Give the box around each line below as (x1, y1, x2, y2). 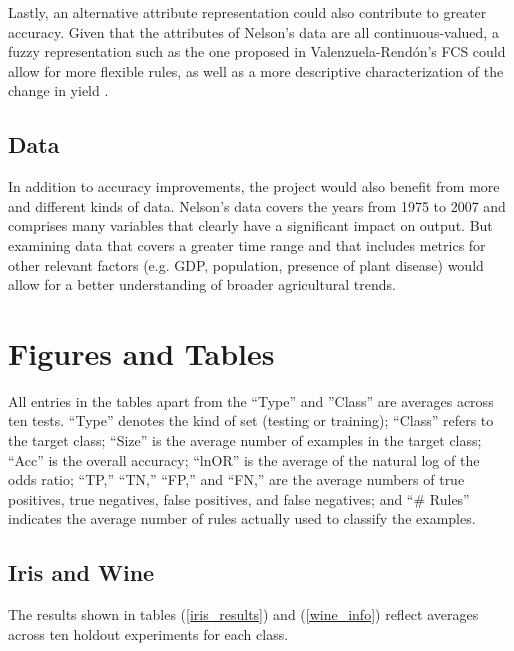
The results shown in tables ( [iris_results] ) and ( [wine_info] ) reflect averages (8, 604, 479, 625)
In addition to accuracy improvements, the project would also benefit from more (8, 176, 500, 197)
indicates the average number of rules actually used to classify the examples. (8, 508, 476, 529)
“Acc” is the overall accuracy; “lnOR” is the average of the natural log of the (8, 449, 480, 470)
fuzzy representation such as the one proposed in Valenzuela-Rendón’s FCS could (8, 41, 506, 62)
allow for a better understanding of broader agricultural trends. (8, 274, 396, 295)
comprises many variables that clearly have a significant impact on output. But (8, 215, 493, 236)
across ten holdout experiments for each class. (8, 623, 289, 644)
